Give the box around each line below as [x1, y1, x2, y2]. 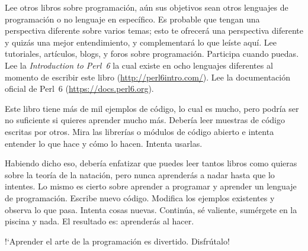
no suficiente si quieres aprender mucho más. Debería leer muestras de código [5, 114, 285, 126]
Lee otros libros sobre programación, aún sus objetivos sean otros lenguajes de [5, 1, 288, 13]
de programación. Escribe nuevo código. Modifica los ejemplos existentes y [5, 191, 275, 204]
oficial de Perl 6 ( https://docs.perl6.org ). [5, 82, 154, 95]
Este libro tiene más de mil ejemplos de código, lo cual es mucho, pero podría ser [5, 102, 299, 114]
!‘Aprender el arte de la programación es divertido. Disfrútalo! [5, 234, 230, 247]
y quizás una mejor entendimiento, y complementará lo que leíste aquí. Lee [5, 36, 277, 48]
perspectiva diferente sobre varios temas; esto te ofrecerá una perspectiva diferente [5, 24, 303, 37]
